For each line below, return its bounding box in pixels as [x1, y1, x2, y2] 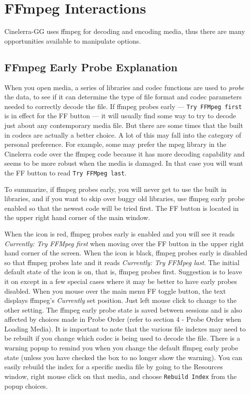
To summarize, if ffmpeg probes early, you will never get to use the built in [4, 184, 227, 194]
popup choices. [4, 380, 48, 391]
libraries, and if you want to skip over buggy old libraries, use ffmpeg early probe [4, 193, 245, 204]
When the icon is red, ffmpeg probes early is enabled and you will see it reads [4, 228, 235, 238]
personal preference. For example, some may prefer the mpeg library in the [4, 139, 226, 149]
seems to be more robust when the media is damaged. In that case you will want [4, 158, 243, 168]
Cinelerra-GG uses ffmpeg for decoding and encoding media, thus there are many [4, 26, 245, 36]
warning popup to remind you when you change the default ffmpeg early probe [4, 343, 238, 353]
